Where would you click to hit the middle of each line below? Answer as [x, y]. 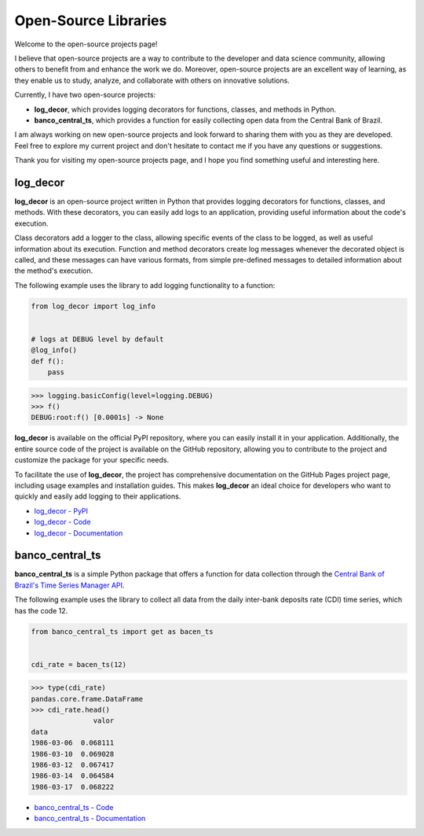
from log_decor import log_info [93, 306]
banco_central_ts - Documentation [90, 819]
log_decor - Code [62, 522]
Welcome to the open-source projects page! [86, 44]
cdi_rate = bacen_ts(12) [79, 664]
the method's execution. [54, 271]
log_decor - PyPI [61, 510]
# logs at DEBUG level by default [97, 339]
